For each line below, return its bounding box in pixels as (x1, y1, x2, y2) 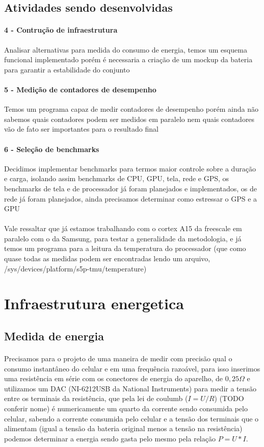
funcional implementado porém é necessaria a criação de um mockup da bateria (4, 54, 253, 65)
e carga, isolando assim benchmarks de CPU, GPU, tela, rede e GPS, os (4, 173, 229, 184)
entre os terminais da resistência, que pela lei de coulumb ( (4, 393, 188, 404)
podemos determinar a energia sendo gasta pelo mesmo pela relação (4, 433, 216, 443)
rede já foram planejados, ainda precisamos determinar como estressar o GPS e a (4, 193, 257, 204)
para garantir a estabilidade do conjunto (4, 64, 130, 74)
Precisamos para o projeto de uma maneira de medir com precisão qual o (4, 353, 232, 364)
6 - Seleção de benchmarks (4, 143, 99, 154)
